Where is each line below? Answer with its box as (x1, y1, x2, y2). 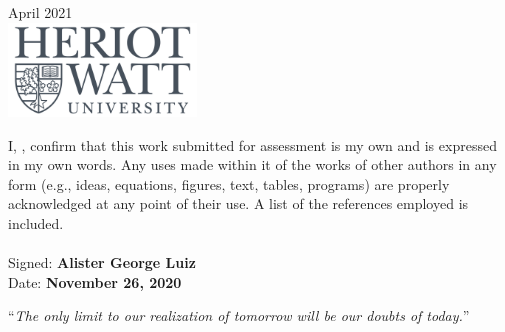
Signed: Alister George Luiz (8, 252, 196, 273)
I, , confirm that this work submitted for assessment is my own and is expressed (8, 134, 497, 155)
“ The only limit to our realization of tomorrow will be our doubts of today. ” (8, 305, 470, 326)
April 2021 (8, 2, 73, 22)
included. (8, 213, 64, 234)
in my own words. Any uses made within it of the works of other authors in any (8, 154, 497, 175)
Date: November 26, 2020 (8, 271, 182, 292)
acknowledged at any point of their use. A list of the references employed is (8, 193, 469, 214)
